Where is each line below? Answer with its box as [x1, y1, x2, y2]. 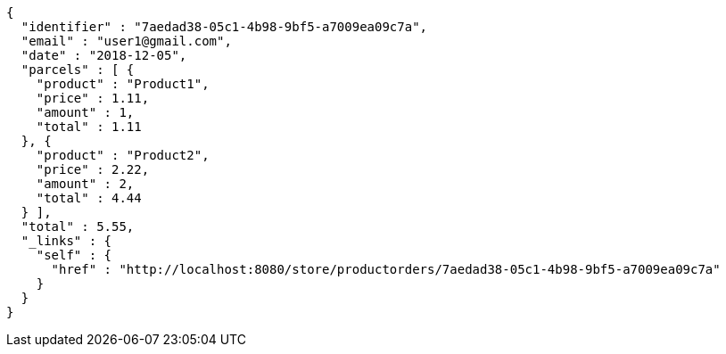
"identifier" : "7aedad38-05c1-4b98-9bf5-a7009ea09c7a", [21, 20, 428, 34]
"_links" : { [21, 234, 112, 248]
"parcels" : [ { [21, 62, 135, 77]
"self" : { [36, 248, 112, 262]
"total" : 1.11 [36, 119, 142, 134]
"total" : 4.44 [36, 191, 142, 205]
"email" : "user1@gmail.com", [21, 34, 232, 48]
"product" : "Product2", [36, 148, 210, 162]
